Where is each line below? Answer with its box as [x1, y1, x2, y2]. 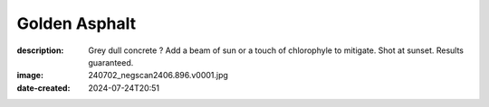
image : [16, 70, 44, 81]
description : [16, 45, 64, 56]
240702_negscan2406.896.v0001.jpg [88, 70, 228, 81]
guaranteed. [88, 57, 134, 67]
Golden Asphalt [16, 13, 137, 33]
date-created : [16, 82, 71, 94]
